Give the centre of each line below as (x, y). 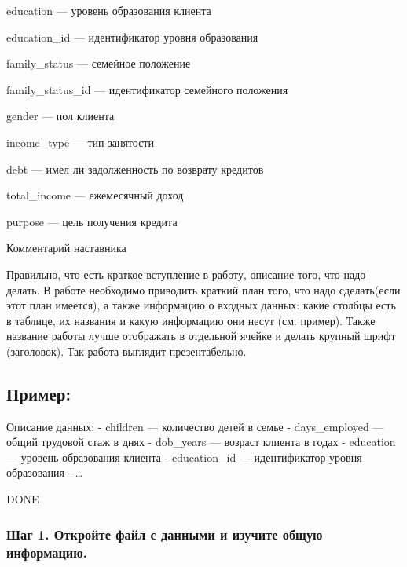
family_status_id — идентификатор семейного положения (147, 89)
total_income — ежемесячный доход (95, 195)
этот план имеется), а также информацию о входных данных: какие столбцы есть (201, 305)
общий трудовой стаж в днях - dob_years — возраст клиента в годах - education (201, 442)
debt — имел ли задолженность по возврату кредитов (135, 168)
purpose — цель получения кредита (92, 221)
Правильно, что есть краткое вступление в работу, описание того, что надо (186, 274)
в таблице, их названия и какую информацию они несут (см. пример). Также (191, 320)
